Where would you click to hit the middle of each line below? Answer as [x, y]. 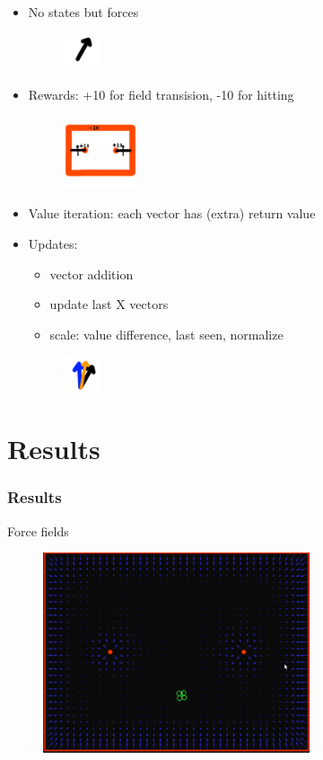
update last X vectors [109, 304]
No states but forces [83, 12]
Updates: [53, 244]
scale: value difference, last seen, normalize [166, 334]
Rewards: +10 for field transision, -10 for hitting [161, 95]
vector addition [92, 274]
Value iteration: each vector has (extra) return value [172, 213]
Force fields [38, 530]
